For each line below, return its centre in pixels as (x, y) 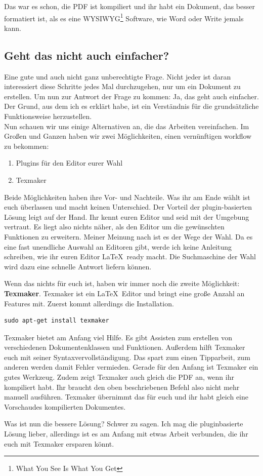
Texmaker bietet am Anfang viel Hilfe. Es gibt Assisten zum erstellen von (118, 337)
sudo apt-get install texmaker (57, 321)
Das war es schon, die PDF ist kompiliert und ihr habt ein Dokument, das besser (129, 6)
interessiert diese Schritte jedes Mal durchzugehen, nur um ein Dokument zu (122, 86)
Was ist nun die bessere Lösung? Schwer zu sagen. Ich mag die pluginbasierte (124, 424)
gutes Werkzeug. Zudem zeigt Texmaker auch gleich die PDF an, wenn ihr (119, 377)
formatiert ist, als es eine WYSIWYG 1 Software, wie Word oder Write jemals (124, 17)
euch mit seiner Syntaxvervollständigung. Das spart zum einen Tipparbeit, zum (127, 357)
